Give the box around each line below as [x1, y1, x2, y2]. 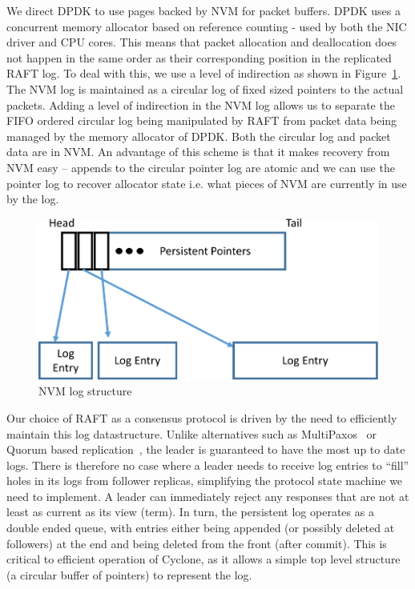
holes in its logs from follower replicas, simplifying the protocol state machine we [6, 472, 403, 489]
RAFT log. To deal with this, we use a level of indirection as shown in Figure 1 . [6, 65, 401, 82]
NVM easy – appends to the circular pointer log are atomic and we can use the [6, 158, 395, 175]
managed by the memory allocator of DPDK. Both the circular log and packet [6, 127, 391, 144]
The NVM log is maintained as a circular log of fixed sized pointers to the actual [6, 80, 404, 97]
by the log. [6, 190, 59, 207]
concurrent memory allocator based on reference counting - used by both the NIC [6, 18, 407, 34]
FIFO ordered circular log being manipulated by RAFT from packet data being [6, 112, 397, 129]
